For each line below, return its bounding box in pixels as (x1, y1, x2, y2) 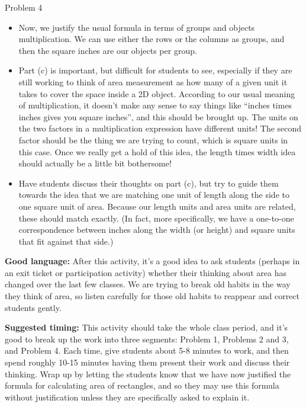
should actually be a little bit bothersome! (18, 157, 172, 169)
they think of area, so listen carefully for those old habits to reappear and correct (5, 290, 299, 302)
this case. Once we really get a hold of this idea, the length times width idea (18, 145, 296, 158)
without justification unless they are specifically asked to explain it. (5, 390, 250, 403)
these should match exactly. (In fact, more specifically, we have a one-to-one (18, 211, 294, 224)
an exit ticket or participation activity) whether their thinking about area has (5, 266, 286, 278)
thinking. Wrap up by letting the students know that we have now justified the (5, 367, 291, 380)
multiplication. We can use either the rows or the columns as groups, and (18, 33, 285, 45)
